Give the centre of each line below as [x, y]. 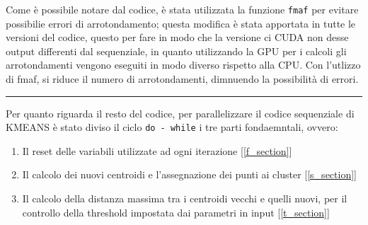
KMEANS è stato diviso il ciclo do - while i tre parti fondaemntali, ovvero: [172, 127]
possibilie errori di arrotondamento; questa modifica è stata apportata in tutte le [181, 23]
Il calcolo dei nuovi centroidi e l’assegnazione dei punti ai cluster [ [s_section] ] [189, 174]
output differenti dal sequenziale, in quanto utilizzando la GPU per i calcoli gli [176, 51]
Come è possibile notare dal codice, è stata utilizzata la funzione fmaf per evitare [182, 9]
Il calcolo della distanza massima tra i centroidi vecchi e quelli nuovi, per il [185, 198]
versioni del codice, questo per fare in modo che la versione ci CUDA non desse [177, 37]
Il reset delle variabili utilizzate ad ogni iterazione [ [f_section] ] [157, 150]
